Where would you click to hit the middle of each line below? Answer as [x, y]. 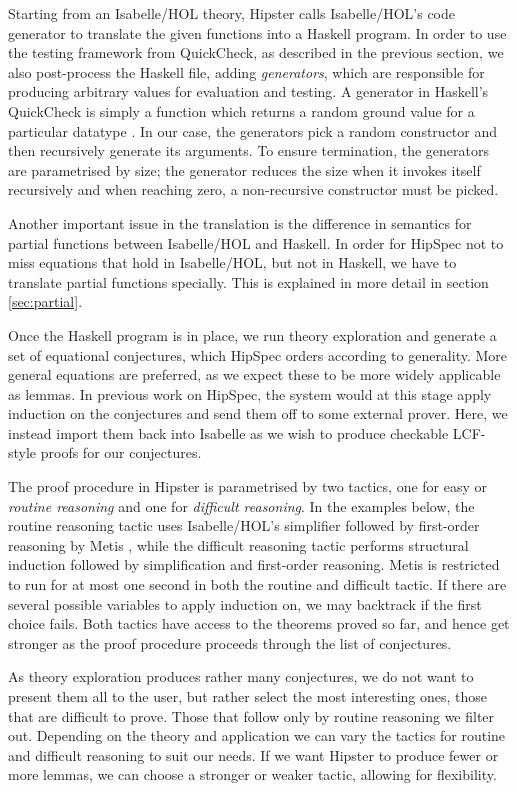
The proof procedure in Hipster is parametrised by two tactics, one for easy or [248, 486]
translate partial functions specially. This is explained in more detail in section [248, 281]
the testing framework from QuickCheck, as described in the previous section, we [256, 52]
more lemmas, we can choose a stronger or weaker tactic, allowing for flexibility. [252, 774]
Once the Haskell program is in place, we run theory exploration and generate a [252, 334]
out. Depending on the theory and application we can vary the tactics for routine [257, 735]
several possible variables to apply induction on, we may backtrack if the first [245, 603]
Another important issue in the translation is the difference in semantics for [240, 222]
